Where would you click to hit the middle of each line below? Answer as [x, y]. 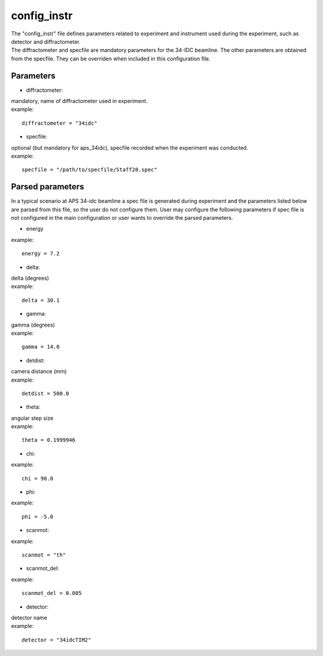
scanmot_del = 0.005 [52, 593]
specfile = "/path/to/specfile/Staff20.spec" [90, 170]
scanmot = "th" [44, 555]
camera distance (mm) [39, 371]
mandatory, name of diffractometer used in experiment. [79, 101]
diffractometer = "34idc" [60, 123]
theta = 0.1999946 [49, 440]
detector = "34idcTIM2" [57, 640]
